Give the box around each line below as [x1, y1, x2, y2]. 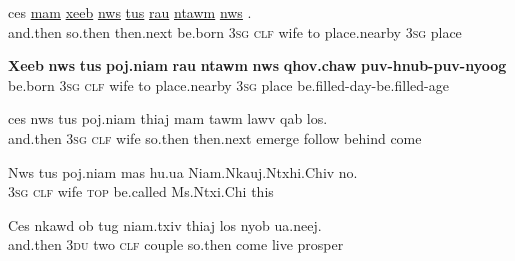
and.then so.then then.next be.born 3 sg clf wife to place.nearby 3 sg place [8, 21, 462, 42]
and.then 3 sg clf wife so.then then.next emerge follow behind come [8, 127, 422, 148]
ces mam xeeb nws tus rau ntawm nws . [8, 2, 252, 22]
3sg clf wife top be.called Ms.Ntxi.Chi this [8, 181, 274, 202]
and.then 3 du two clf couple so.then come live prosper [8, 234, 344, 255]
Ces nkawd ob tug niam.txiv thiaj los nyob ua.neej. [8, 214, 322, 235]
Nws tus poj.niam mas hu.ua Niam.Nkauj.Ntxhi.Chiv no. [8, 161, 358, 182]
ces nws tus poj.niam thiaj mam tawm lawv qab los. [8, 108, 328, 129]
